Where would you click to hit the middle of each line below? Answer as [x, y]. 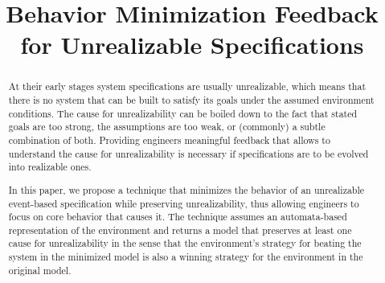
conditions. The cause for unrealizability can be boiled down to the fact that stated [183, 113]
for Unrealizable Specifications [192, 45]
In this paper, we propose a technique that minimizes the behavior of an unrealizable [186, 189]
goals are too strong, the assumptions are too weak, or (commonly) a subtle [167, 127]
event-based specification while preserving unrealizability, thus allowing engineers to [184, 203]
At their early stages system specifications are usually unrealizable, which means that [187, 86]
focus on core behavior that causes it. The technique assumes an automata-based [178, 217]
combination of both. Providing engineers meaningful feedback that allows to [169, 139]
